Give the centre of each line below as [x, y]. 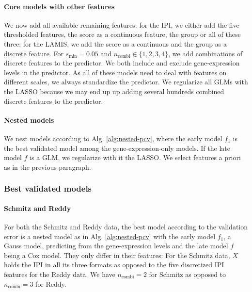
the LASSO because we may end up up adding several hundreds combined [114, 91]
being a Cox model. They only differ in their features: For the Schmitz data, [117, 255]
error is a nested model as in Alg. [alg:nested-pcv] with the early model [110, 236]
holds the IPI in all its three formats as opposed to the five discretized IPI [114, 265]
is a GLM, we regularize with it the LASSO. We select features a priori [135, 157]
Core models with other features [59, 6]
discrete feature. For [34, 53]
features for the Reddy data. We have [60, 274]
